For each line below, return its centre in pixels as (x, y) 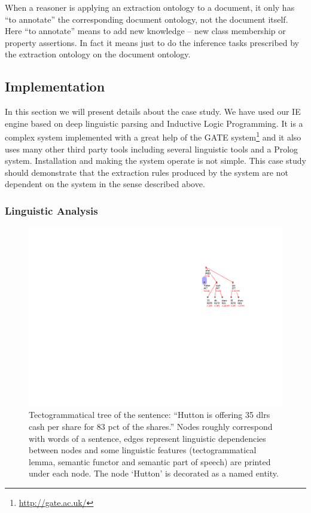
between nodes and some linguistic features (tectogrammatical (143, 450)
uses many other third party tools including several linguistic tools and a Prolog (152, 149)
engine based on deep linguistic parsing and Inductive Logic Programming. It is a (154, 123)
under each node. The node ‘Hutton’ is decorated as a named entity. (154, 473)
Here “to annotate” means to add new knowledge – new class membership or (145, 31)
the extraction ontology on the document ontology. (98, 54)
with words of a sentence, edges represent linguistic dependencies (147, 438)
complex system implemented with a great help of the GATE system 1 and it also (153, 136)
